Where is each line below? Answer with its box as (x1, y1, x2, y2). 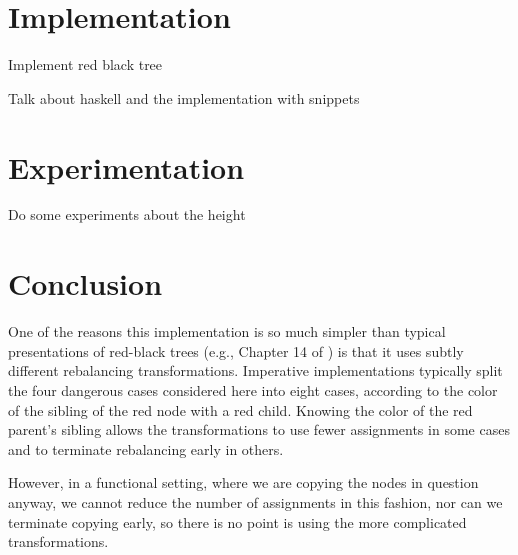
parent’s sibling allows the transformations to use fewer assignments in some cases (8, 419, 510, 440)
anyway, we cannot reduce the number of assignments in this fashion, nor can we (8, 491, 503, 512)
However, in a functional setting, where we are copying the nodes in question (8, 472, 479, 493)
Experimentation (8, 146, 245, 187)
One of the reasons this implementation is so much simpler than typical (8, 321, 446, 342)
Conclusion (8, 263, 163, 304)
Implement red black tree (8, 54, 163, 75)
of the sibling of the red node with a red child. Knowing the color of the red (8, 399, 473, 420)
